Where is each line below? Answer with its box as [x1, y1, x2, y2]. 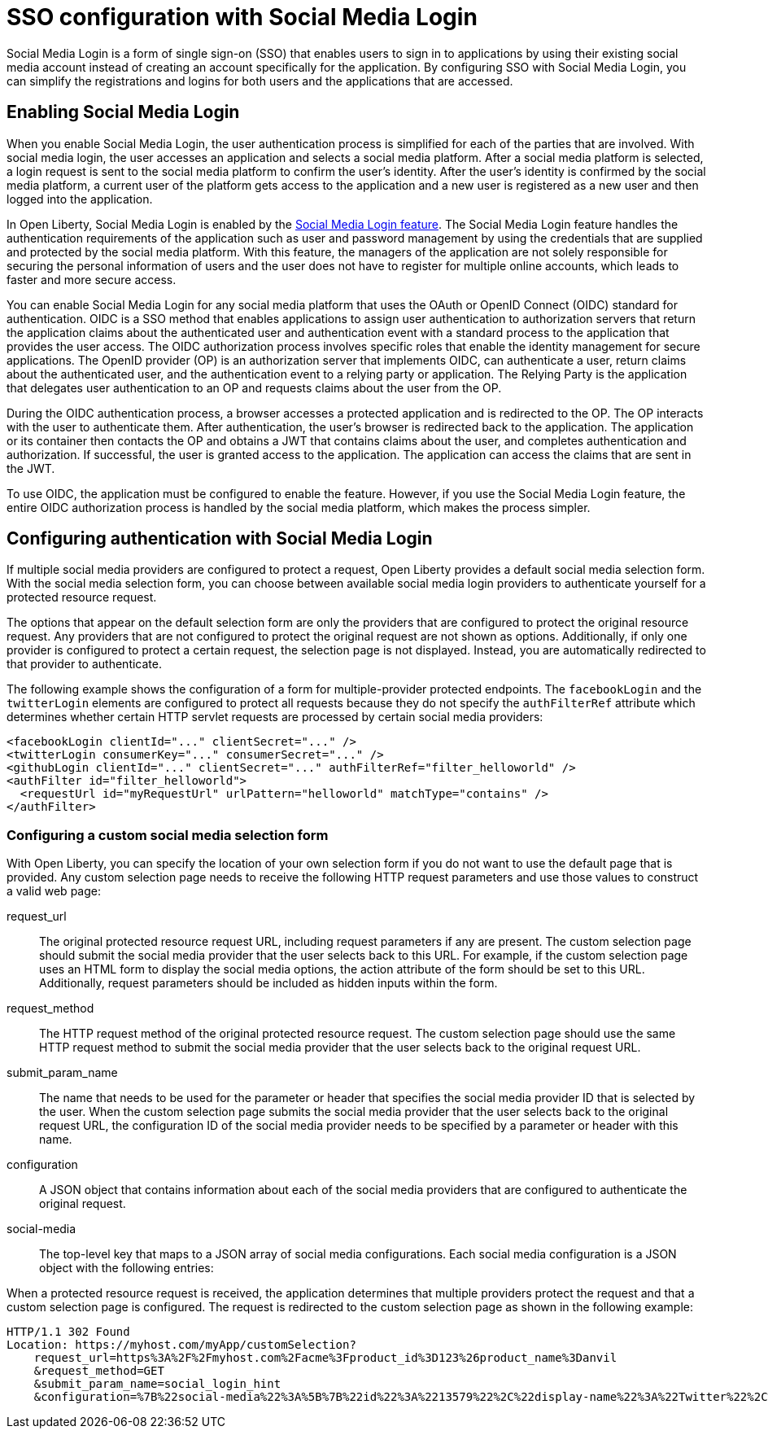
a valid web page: [7, 884, 101, 899]
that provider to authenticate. [7, 657, 162, 672]
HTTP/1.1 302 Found [7, 1325, 130, 1339]
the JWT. [7, 461, 55, 475]
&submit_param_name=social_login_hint [33, 1377, 281, 1391]
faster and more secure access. [7, 272, 177, 287]
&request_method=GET [33, 1364, 164, 1378]
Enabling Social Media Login [7, 102, 240, 123]
